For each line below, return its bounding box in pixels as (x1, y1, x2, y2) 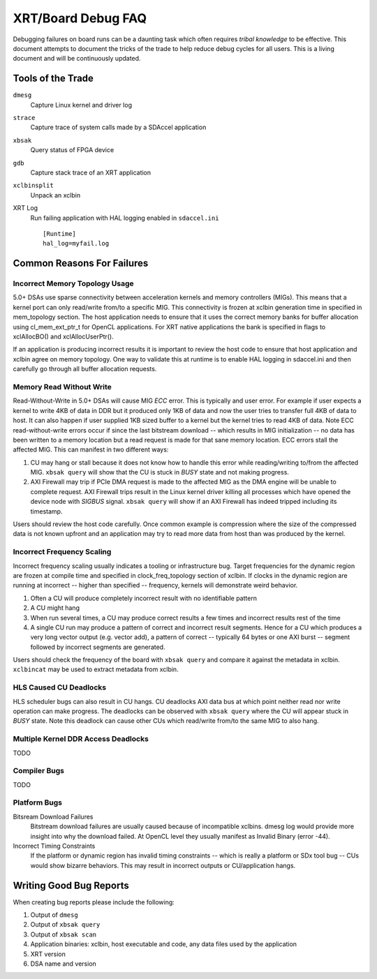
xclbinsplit (13, 181, 54, 190)
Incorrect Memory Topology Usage (13, 279, 134, 289)
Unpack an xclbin (30, 190, 80, 199)
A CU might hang (30, 604, 80, 612)
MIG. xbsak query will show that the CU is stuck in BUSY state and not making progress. (30, 468, 290, 477)
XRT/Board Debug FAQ (13, 10, 147, 26)
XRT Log (13, 204, 38, 212)
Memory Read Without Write (13, 382, 112, 391)
